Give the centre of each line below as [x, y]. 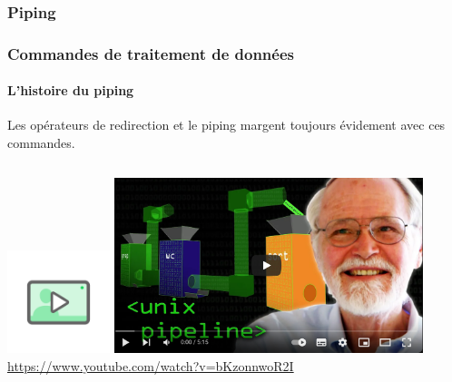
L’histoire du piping [71, 90]
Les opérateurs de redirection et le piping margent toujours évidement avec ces [226, 125]
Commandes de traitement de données [151, 53]
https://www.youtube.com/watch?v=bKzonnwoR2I [151, 365]
